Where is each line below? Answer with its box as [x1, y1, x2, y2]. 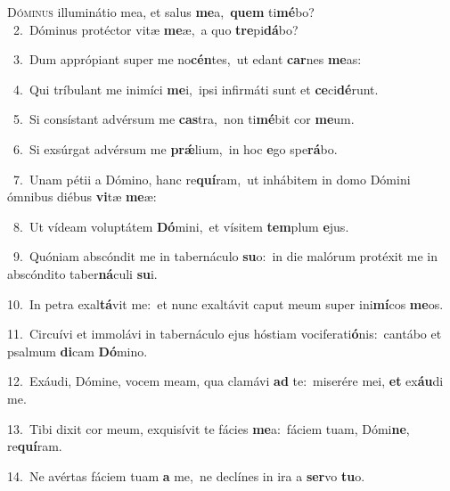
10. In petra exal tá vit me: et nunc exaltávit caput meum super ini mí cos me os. [7, 294, 444, 313]
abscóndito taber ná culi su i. [7, 264, 158, 282]
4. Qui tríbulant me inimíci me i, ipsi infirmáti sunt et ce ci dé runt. [12, 79, 379, 98]
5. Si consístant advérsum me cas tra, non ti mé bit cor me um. [12, 110, 355, 128]
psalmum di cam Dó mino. [7, 341, 148, 360]
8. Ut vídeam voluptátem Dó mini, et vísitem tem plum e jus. [12, 217, 349, 235]
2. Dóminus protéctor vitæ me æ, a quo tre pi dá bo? [12, 20, 299, 38]
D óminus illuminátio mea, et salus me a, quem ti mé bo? [7, 3, 315, 20]
